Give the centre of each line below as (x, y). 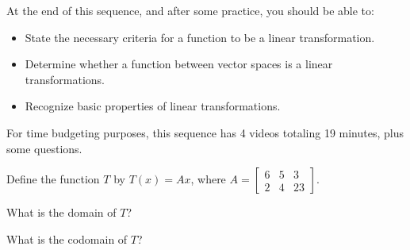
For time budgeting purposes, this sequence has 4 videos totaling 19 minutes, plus (205, 132)
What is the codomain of (67, 238)
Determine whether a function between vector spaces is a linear (179, 64)
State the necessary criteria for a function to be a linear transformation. (200, 37)
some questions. (44, 148)
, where (208, 179)
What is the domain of (61, 212)
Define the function (53, 179)
